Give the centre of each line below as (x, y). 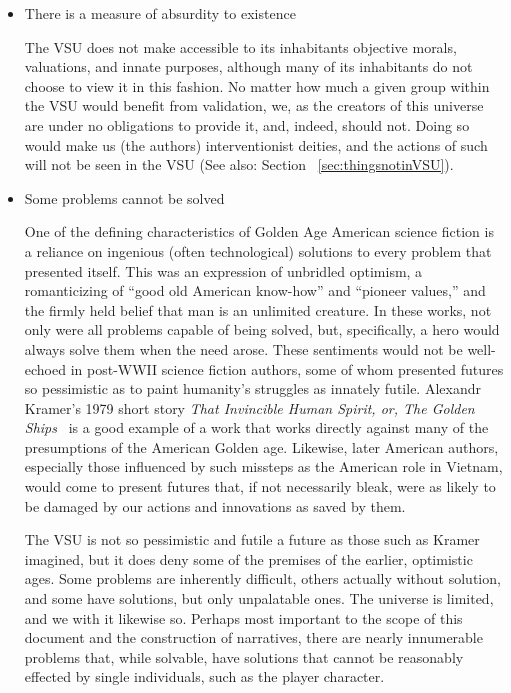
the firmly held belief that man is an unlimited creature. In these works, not (258, 309)
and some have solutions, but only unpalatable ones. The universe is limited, (259, 598)
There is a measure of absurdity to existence (160, 13)
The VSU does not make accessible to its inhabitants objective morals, (240, 46)
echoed (45, 368)
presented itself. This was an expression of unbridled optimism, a (223, 270)
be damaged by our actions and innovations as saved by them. (215, 505)
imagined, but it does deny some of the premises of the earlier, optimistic (248, 558)
